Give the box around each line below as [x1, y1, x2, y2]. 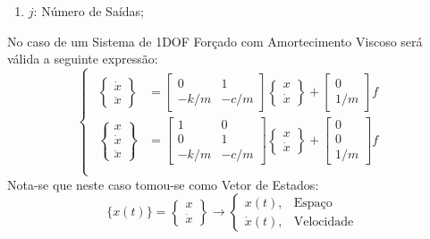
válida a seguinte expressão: [7, 49, 158, 68]
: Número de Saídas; [33, 2, 144, 20]
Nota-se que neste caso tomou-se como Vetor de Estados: [7, 175, 319, 193]
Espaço [293, 196, 333, 209]
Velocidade [293, 215, 354, 228]
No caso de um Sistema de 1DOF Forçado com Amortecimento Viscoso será [7, 31, 423, 50]
